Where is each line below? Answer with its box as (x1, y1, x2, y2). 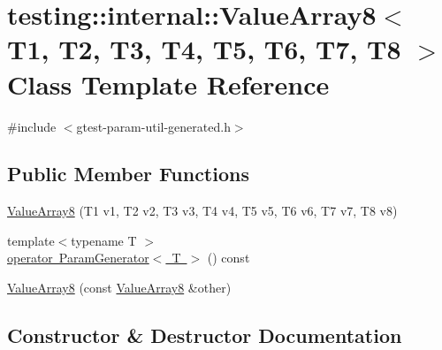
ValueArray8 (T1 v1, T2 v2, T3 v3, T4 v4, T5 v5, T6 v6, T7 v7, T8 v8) (7, 202, 398, 220)
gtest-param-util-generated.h (76, 117, 231, 135)
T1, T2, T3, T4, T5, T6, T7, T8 (7, 31, 401, 67)
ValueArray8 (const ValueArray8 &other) (7, 278, 232, 297)
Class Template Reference (7, 65, 330, 102)
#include (7, 117, 57, 135)
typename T (71, 231, 137, 249)
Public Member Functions (7, 160, 249, 187)
